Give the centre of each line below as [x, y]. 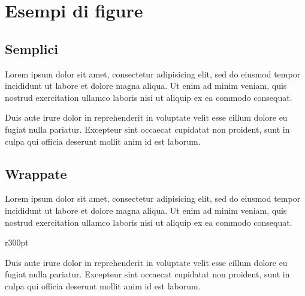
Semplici [31, 48]
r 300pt [17, 242]
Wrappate [36, 173]
